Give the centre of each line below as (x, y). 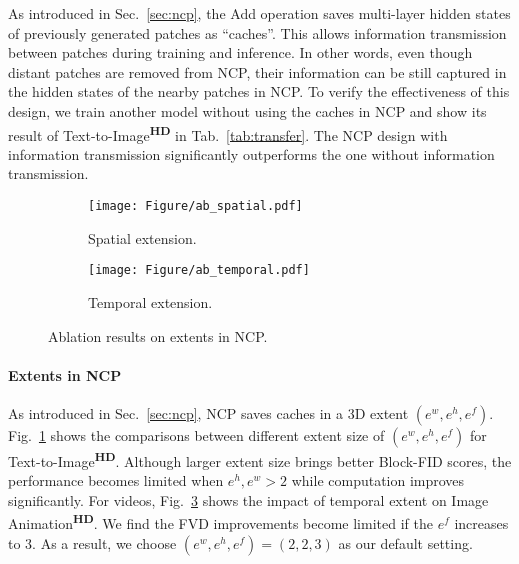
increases (481, 522)
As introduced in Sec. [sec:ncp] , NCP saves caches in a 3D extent (208, 412)
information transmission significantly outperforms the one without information (251, 153)
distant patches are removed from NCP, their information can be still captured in (257, 71)
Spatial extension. (142, 237)
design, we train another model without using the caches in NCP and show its (247, 110)
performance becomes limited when (116, 480)
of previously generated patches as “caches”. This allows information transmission (257, 32)
